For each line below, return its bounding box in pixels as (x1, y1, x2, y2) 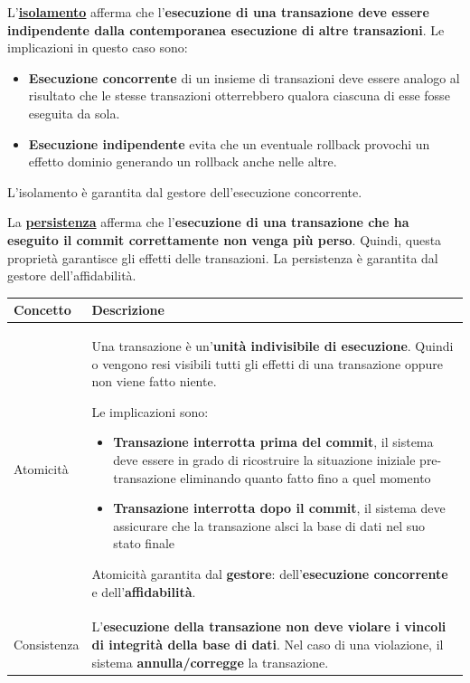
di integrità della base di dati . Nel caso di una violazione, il (91, 635, 444, 654)
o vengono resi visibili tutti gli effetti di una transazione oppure (91, 354, 443, 373)
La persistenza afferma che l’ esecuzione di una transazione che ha (7, 213, 409, 232)
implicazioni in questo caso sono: (7, 38, 188, 57)
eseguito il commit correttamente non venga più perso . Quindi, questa (7, 230, 442, 249)
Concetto (14, 300, 71, 319)
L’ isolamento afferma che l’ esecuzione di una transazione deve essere (7, 3, 429, 21)
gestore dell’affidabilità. (7, 266, 136, 285)
